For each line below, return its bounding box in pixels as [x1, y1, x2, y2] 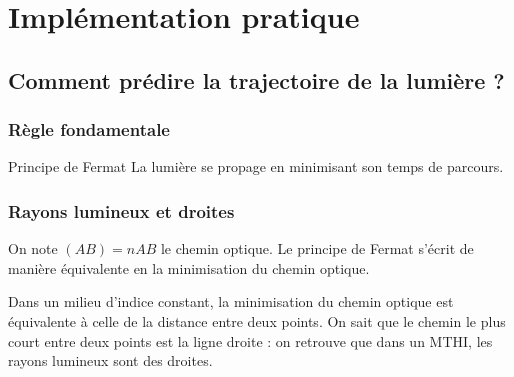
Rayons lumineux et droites [8, 198, 235, 223]
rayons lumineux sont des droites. [8, 350, 213, 371]
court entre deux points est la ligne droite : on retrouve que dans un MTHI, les [8, 330, 493, 351]
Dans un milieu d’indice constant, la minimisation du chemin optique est [8, 291, 454, 312]
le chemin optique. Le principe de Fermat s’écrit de [160, 238, 474, 259]
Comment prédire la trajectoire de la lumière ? [8, 64, 505, 95]
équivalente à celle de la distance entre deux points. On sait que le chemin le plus [8, 310, 506, 331]
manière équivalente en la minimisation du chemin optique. [8, 257, 370, 278]
